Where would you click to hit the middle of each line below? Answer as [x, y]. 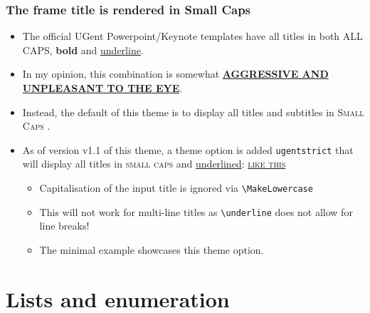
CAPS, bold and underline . [83, 50]
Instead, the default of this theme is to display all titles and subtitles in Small [193, 112]
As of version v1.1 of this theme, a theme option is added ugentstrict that [188, 149]
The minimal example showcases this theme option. [152, 249]
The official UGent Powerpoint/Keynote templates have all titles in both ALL [192, 36]
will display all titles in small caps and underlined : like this [154, 164]
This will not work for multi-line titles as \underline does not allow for [196, 211]
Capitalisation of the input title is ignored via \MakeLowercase [176, 188]
